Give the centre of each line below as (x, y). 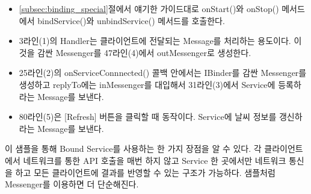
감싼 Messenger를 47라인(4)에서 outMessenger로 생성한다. (144, 52)
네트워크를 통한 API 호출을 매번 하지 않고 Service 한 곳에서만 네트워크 (155, 160)
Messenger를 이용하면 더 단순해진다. (72, 184)
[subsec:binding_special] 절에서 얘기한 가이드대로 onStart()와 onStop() (149, 8)
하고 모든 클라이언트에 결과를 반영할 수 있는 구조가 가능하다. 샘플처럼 (145, 172)
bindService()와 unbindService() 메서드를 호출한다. (131, 20)
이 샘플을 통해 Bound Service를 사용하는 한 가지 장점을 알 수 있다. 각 (133, 149)
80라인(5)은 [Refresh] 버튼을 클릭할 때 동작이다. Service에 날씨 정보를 (148, 117)
